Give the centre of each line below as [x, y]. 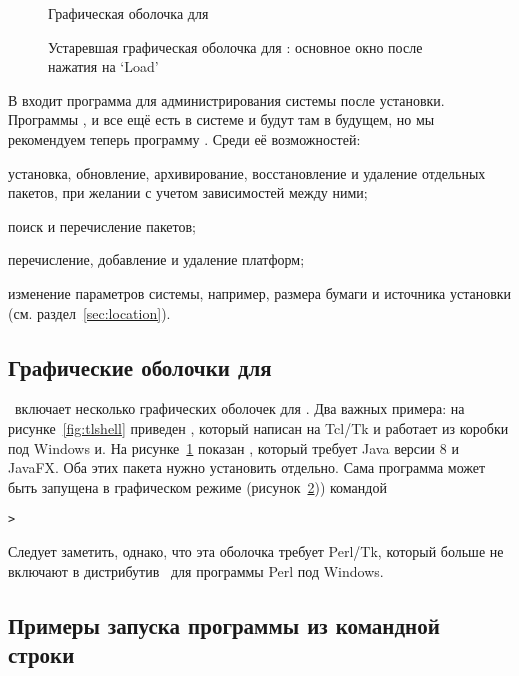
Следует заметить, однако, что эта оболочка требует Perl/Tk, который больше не [256, 550]
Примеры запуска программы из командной [224, 624]
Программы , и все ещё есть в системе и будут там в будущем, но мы [221, 119]
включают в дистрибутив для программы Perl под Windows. [196, 570]
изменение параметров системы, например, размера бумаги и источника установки [260, 292]
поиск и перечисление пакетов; [102, 225]
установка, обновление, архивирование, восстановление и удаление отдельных [247, 172]
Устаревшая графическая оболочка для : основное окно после [235, 46]
